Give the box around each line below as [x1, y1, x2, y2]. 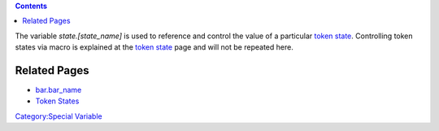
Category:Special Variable [15, 111, 102, 121]
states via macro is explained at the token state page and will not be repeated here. [15, 42, 294, 52]
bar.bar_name [35, 85, 82, 95]
